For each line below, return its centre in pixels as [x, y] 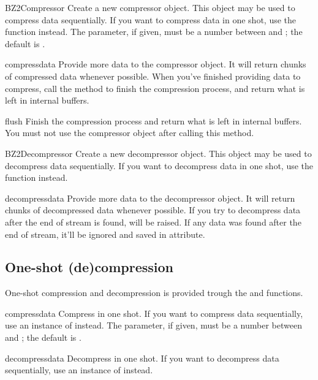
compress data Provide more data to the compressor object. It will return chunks [156, 64]
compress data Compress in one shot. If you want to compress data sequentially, [154, 313]
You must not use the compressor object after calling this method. [130, 133]
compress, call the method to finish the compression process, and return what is [155, 88]
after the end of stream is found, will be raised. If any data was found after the [153, 222]
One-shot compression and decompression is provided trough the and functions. [154, 293]
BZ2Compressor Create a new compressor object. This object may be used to [150, 7]
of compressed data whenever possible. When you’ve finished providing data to [153, 76]
